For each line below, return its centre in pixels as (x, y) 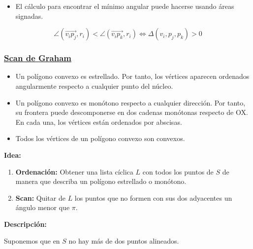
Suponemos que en (32, 240)
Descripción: (25, 224)
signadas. (29, 16)
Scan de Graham (38, 58)
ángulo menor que (43, 207)
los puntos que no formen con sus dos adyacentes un (153, 197)
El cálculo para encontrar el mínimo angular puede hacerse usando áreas (125, 6)
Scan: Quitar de (40, 197)
